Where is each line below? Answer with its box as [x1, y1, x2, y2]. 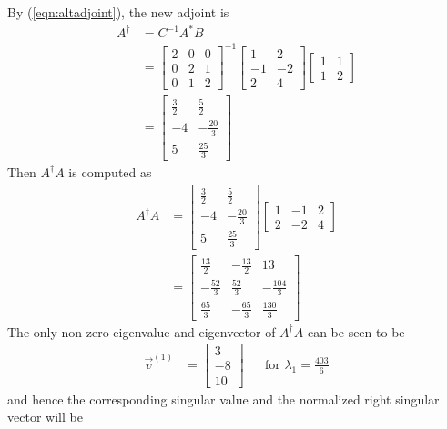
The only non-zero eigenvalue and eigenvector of [7, 322, 276, 341]
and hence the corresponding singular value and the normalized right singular [7, 389, 440, 408]
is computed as [68, 162, 152, 181]
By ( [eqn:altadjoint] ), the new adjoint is [7, 3, 229, 21]
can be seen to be [307, 322, 405, 341]
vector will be [7, 407, 83, 426]
